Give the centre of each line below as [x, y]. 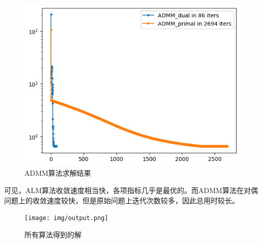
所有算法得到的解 [53, 234]
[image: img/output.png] [66, 218]
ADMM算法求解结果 [58, 173]
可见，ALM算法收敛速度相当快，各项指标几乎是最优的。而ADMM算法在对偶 [131, 190]
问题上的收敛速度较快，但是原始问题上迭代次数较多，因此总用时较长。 [122, 200]
